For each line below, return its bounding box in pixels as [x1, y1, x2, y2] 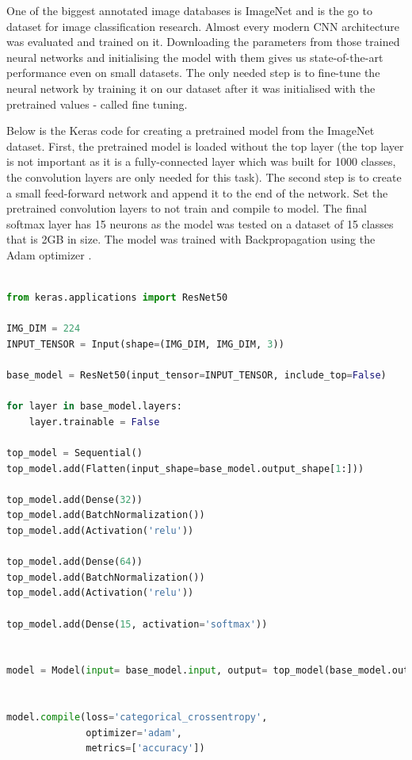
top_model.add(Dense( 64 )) [6, 556, 143, 568]
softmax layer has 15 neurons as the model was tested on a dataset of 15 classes [6, 215, 394, 232]
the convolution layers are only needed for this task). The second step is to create [6, 168, 402, 185]
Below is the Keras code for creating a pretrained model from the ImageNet [6, 122, 375, 139]
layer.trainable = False [29, 416, 160, 428]
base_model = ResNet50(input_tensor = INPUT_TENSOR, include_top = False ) [6, 370, 387, 382]
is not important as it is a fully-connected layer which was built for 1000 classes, [6, 153, 396, 170]
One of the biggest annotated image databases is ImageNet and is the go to [6, 2, 372, 18]
